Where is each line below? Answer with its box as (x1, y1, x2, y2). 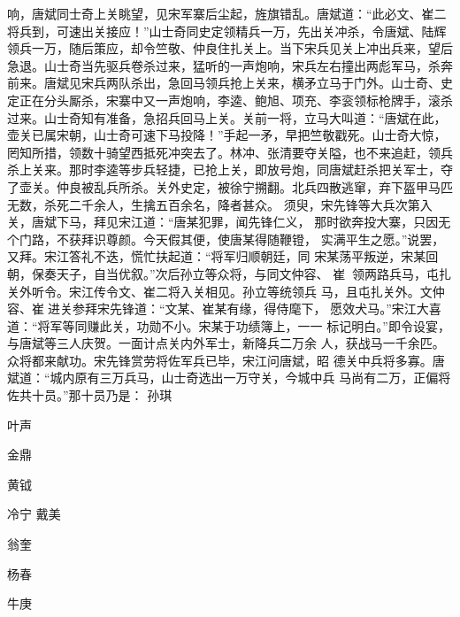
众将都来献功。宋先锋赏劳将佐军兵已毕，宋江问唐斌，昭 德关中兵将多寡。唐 (7, 351, 445, 369)
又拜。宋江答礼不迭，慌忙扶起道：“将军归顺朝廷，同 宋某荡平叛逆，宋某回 (7, 247, 439, 266)
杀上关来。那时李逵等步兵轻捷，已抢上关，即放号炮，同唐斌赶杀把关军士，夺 (7, 160, 453, 179)
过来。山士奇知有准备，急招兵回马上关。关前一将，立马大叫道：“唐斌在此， (7, 108, 447, 127)
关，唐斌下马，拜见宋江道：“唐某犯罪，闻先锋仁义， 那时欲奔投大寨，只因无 (7, 212, 451, 231)
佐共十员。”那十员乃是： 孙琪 (7, 386, 172, 405)
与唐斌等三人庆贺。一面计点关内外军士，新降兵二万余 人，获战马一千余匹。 (7, 334, 445, 352)
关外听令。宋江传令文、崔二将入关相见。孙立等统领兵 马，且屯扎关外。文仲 (7, 282, 445, 300)
